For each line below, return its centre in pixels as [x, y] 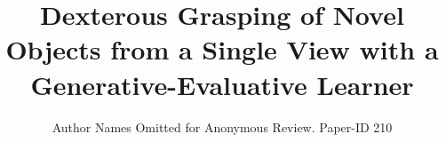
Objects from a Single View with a [222, 49]
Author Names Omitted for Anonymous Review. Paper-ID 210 [222, 126]
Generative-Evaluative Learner [222, 84]
